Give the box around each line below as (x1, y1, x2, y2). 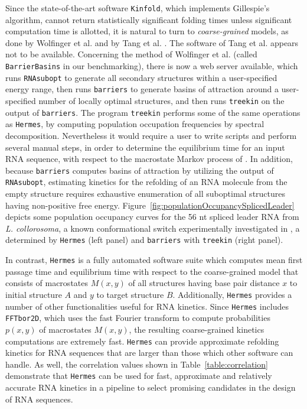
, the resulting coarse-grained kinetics (129, 323, 264, 335)
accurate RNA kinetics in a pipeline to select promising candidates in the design (5, 381, 296, 393)
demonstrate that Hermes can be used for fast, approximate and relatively (5, 369, 272, 382)
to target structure (96, 288, 164, 300)
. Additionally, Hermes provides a (172, 288, 292, 300)
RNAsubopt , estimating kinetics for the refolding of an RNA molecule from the (5, 176, 288, 188)
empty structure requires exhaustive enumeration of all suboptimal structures (5, 187, 286, 200)
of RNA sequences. (5, 392, 73, 405)
